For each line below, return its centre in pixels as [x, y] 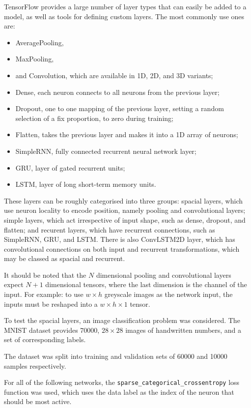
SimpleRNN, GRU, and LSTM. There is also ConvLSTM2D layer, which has [120, 239]
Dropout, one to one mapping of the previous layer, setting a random [120, 108]
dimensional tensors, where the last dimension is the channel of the [146, 284]
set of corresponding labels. [45, 339]
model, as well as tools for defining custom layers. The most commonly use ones [124, 16]
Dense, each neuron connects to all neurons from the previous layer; [117, 92]
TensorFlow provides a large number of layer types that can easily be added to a [125, 6]
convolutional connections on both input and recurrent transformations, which [122, 248]
